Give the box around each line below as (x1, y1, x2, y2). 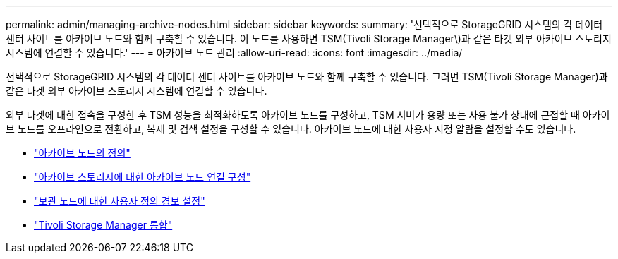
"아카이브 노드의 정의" (34, 147, 131, 159)
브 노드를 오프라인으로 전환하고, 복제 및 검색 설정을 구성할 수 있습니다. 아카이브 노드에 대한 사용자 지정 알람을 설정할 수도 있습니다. (6, 123, 576, 135)
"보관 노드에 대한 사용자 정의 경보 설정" (34, 195, 205, 207)
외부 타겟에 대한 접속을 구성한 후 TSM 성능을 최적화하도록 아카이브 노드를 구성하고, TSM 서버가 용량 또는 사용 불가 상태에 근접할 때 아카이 (6, 109, 610, 121)
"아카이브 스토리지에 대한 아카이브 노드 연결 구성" (34, 171, 251, 183)
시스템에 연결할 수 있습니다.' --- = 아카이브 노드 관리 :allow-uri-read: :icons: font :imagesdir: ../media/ (6, 47, 463, 59)
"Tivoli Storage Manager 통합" (34, 219, 173, 231)
